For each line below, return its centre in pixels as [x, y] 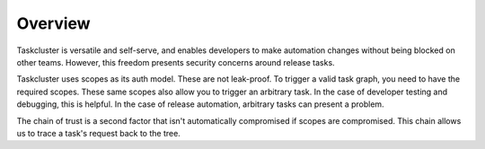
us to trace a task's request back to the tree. [99, 133]
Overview [53, 23]
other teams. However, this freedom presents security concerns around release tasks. [176, 62]
